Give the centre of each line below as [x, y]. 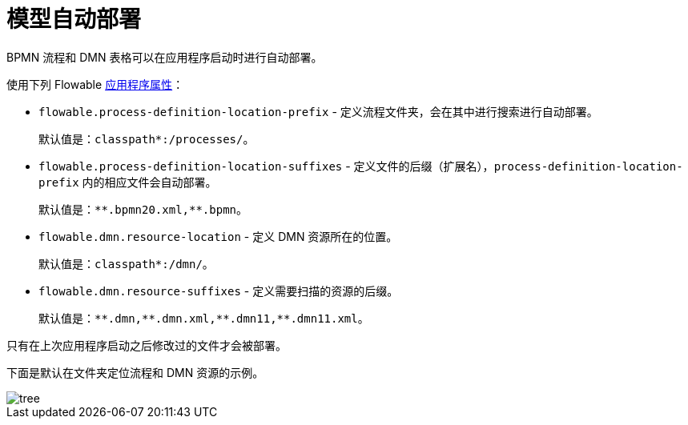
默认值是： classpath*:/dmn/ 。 [126, 263]
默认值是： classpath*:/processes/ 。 [147, 138]
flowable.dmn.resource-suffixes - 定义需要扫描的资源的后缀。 [219, 291]
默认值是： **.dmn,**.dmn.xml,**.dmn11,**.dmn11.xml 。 [204, 318]
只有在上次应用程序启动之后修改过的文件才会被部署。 [147, 345]
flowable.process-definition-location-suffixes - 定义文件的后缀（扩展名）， [266, 166]
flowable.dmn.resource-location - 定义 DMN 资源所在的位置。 [218, 236]
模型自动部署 [74, 19]
